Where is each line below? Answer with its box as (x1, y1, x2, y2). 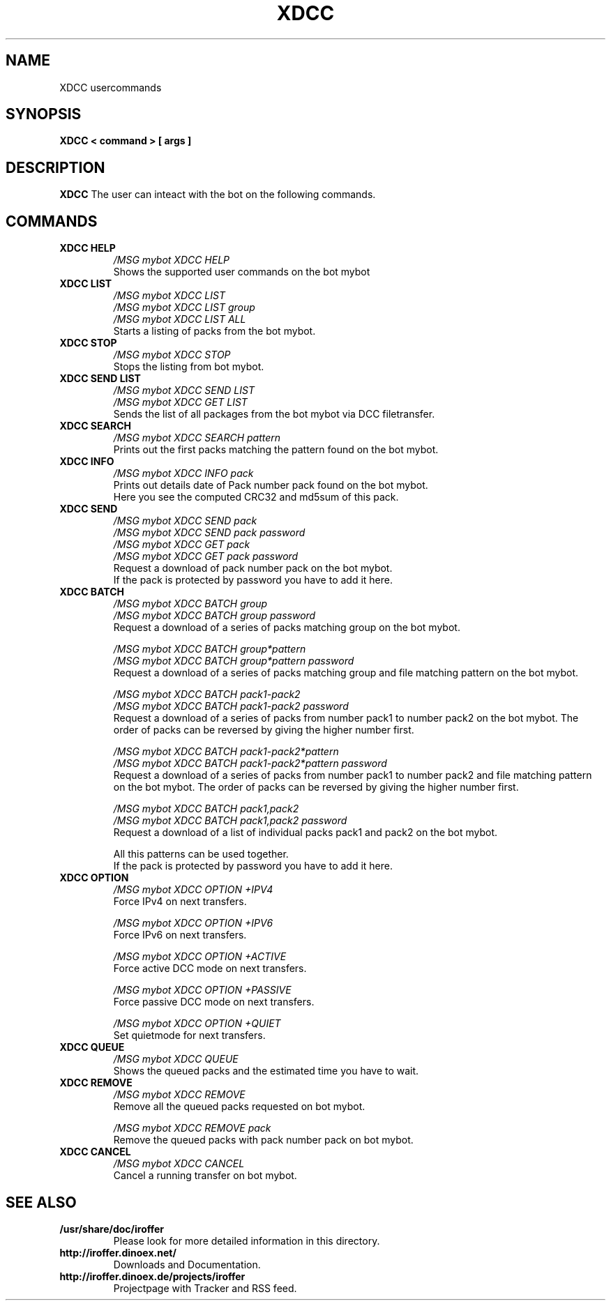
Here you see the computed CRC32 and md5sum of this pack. (113, 491, 399, 503)
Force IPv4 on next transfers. (113, 895, 247, 908)
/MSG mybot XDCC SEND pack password (113, 526, 305, 539)
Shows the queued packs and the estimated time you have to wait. (113, 1065, 419, 1077)
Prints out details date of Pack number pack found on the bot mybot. (113, 479, 428, 492)
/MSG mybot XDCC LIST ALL (113, 313, 246, 326)
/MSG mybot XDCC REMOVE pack (113, 1122, 271, 1134)
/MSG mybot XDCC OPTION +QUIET (113, 1017, 281, 1030)
